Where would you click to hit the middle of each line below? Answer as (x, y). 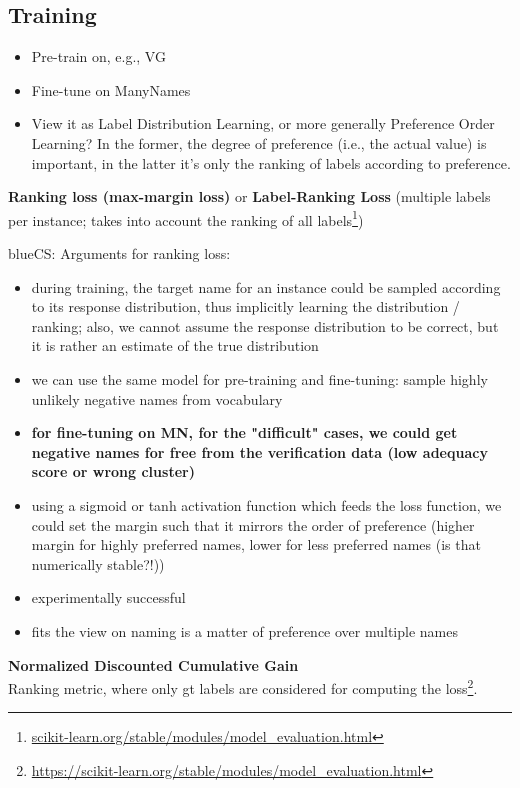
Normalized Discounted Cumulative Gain (153, 664)
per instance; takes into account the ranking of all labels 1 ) (186, 218)
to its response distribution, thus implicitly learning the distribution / (245, 306)
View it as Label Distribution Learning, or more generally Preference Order (263, 123)
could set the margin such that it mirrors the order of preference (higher (253, 524)
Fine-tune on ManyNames (111, 89)
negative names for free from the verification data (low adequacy (259, 451)
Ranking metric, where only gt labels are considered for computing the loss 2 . (243, 686)
